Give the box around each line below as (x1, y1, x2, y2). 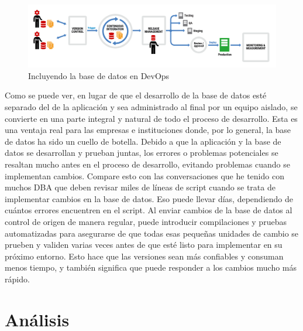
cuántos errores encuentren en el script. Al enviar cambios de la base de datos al (5, 204, 292, 216)
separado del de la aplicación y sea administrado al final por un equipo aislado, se (5, 101, 298, 113)
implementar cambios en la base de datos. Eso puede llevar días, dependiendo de (5, 192, 293, 204)
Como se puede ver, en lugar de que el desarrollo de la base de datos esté (5, 89, 267, 101)
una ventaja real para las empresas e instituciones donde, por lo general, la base (5, 124, 291, 136)
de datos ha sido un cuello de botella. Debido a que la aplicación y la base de (5, 135, 281, 147)
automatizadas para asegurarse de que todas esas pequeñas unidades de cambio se (5, 227, 299, 239)
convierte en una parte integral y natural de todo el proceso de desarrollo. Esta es (5, 112, 298, 124)
